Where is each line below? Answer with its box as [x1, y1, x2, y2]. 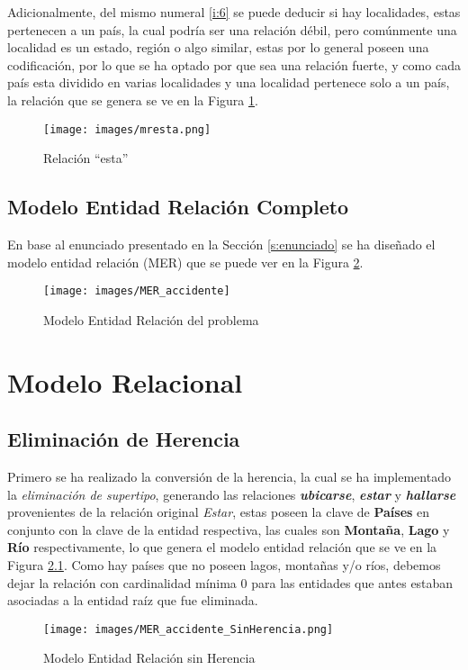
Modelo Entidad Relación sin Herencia [43, 648, 256, 667]
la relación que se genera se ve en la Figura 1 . [7, 90, 258, 109]
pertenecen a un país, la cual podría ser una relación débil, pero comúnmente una [7, 20, 457, 39]
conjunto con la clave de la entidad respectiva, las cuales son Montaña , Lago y [7, 520, 450, 539]
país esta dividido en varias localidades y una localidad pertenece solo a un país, [7, 73, 450, 92]
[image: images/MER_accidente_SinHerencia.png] [43, 622, 334, 636]
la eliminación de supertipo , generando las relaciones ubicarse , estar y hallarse [7, 484, 456, 503]
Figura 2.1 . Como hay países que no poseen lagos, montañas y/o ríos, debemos [7, 556, 441, 574]
